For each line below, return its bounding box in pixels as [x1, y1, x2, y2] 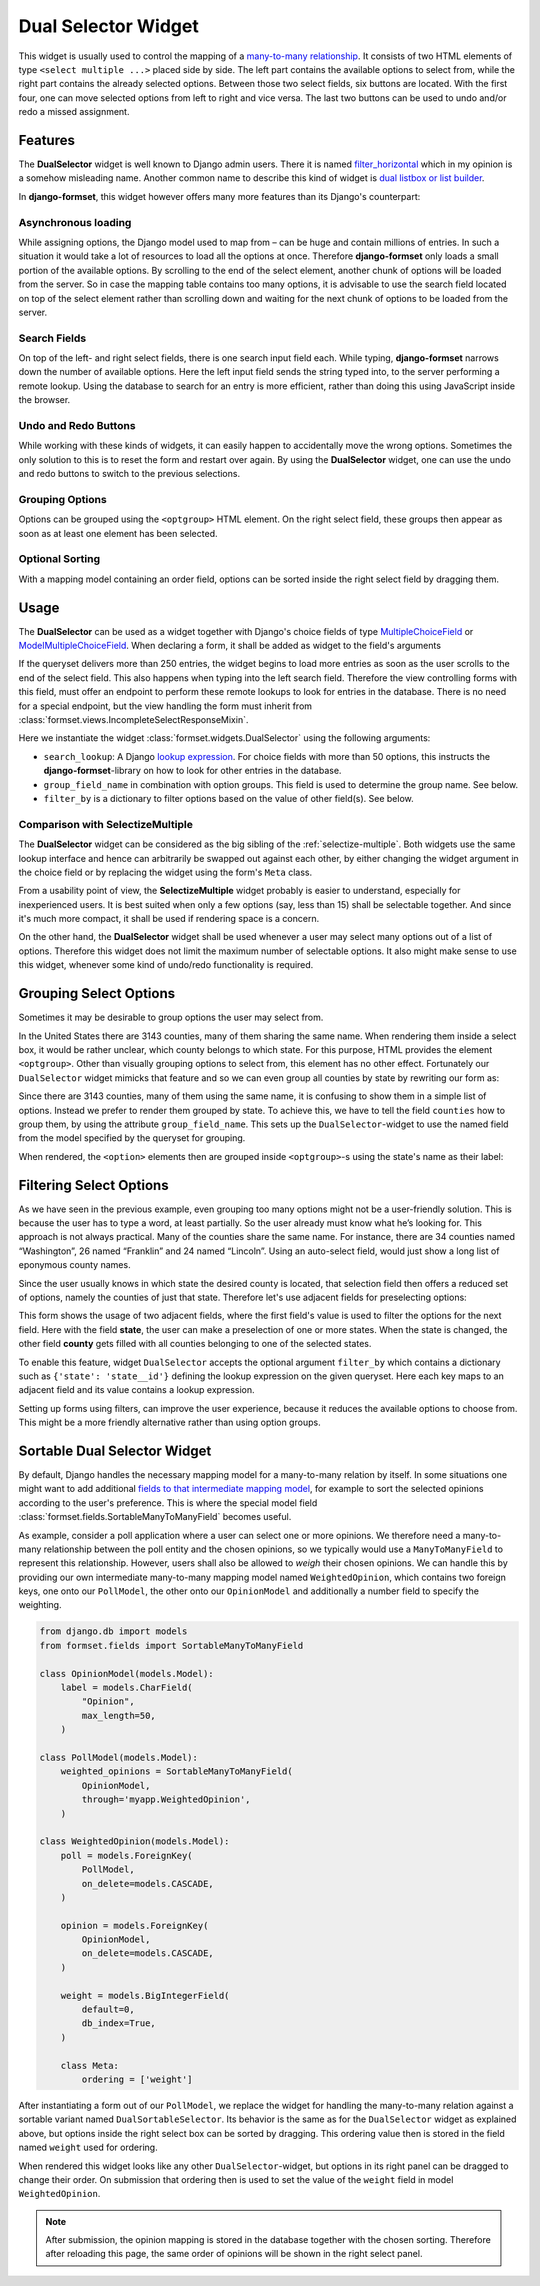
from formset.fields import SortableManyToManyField [39, 1640, 304, 1651]
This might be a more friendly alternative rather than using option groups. [18, 1416, 321, 1429]
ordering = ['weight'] [81, 2073, 194, 2085]
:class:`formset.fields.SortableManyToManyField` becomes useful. [18, 1511, 292, 1523]
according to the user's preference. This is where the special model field [18, 1496, 318, 1509]
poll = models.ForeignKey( [60, 1850, 194, 1861]
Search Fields [18, 331, 87, 345]
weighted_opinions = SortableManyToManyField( [60, 1766, 294, 1777]
